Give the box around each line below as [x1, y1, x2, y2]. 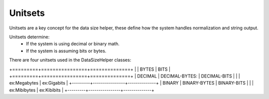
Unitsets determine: [9, 34, 50, 40]
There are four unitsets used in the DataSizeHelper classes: [9, 57, 132, 63]
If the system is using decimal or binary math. [26, 41, 120, 47]
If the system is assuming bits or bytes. [26, 48, 107, 54]
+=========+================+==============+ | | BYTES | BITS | [9, 66, 170, 72]
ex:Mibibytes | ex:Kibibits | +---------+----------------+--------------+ [9, 87, 154, 93]
